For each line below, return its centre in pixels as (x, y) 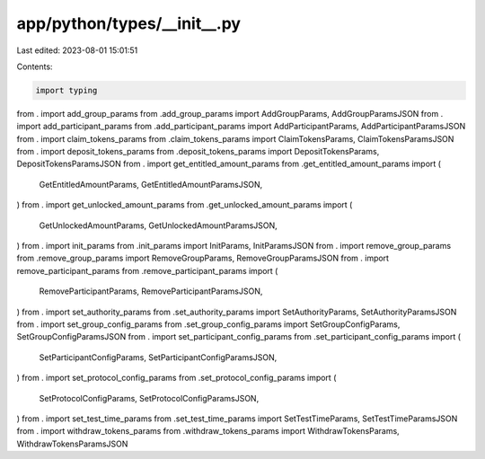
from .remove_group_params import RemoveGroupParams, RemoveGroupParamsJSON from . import (203, 258)
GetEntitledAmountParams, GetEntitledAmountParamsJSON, (151, 184)
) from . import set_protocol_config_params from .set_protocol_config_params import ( (176, 378)
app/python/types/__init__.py (129, 23)
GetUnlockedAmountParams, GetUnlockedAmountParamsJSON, (158, 225)
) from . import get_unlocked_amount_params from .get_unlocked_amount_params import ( (185, 205)
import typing (66, 90)
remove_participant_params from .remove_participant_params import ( (147, 270)
